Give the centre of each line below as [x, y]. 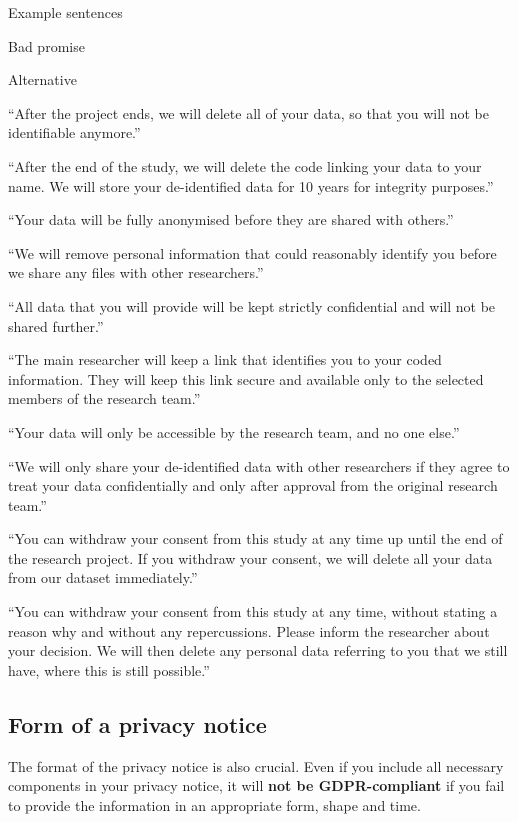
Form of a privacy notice [137, 723]
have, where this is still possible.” [109, 669]
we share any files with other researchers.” [136, 272]
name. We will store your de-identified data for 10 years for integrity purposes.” [251, 185]
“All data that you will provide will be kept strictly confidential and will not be [252, 305]
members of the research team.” [104, 398]
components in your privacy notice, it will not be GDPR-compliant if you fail [256, 785]
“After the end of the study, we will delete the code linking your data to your [245, 165]
